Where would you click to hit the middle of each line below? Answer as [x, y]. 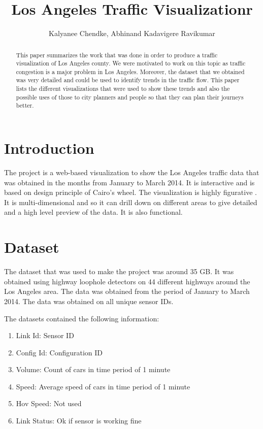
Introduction [49, 148]
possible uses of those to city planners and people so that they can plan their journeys [130, 97]
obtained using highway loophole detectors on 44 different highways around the [127, 281]
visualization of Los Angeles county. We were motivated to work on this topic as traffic [131, 63]
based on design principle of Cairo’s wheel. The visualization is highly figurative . [130, 192]
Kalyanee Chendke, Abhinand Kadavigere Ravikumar [132, 33]
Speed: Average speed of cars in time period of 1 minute [103, 386]
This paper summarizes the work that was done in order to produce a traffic [117, 55]
